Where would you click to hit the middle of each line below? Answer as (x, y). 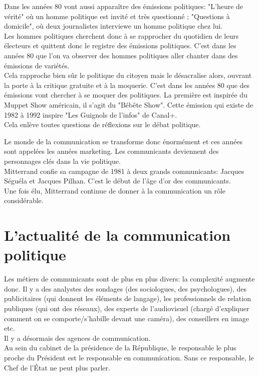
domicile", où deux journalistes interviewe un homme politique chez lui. (113, 26)
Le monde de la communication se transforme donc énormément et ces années (123, 141)
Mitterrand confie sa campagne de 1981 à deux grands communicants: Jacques (124, 171)
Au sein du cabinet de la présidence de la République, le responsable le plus (120, 348)
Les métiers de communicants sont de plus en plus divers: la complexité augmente (129, 279)
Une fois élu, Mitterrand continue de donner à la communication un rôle (115, 190)
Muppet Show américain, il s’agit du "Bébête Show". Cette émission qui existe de (129, 104)
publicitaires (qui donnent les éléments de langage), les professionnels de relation (127, 298)
